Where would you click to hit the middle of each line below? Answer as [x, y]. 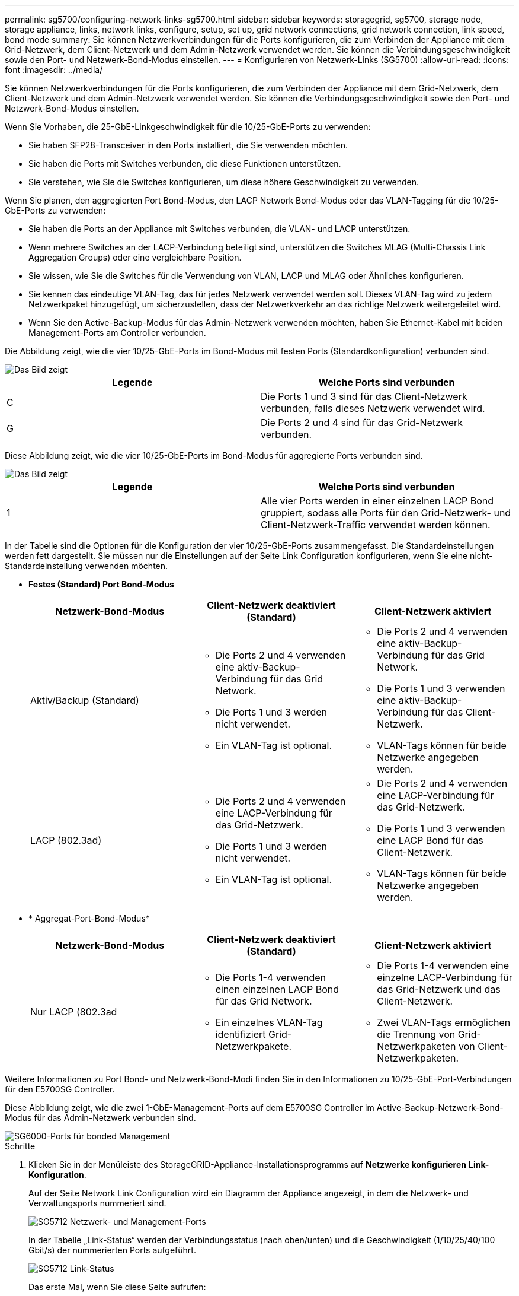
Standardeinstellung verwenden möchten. [86, 566]
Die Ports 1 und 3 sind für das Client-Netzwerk [364, 396]
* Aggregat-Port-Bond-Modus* [89, 918]
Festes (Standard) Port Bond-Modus [101, 584]
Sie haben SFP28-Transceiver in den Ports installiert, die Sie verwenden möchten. [188, 145]
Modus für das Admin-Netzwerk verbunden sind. [100, 1118]
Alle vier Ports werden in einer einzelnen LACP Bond [377, 501]
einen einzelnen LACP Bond [277, 989]
